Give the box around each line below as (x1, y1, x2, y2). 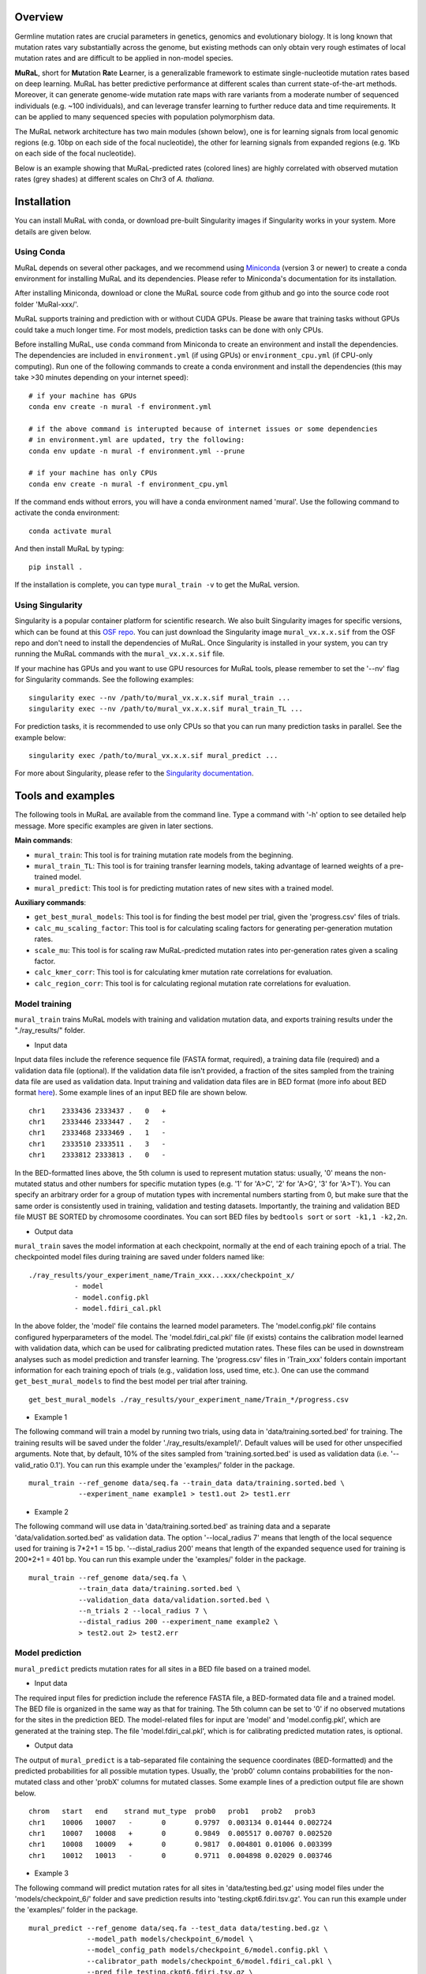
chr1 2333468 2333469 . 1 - (28, 1128, 166, 1137)
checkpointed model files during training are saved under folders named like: (14, 1252, 265, 1262)
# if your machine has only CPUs (28, 468, 158, 478)
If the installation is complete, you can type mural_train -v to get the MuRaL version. (14, 580, 300, 590)
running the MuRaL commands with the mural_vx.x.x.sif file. (14, 649, 225, 659)
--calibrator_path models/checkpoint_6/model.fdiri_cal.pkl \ (87, 1957, 333, 1965)
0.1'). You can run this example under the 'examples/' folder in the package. (50, 1460, 295, 1469)
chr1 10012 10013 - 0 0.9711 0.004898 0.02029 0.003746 (28, 1851, 333, 1860)
